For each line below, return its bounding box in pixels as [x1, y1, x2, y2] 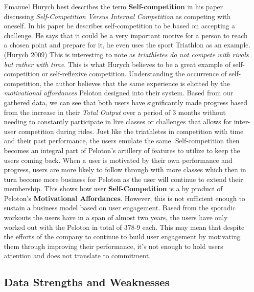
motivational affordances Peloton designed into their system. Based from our [4, 88, 233, 98]
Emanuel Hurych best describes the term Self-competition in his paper [4, 1, 223, 11]
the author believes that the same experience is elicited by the [44, 78, 230, 88]
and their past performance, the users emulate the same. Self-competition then [4, 135, 240, 146]
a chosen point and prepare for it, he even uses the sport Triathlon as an [4, 40, 222, 50]
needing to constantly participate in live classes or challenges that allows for [4, 116, 232, 127]
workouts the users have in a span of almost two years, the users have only [4, 212, 228, 223]
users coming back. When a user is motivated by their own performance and [4, 155, 232, 165]
